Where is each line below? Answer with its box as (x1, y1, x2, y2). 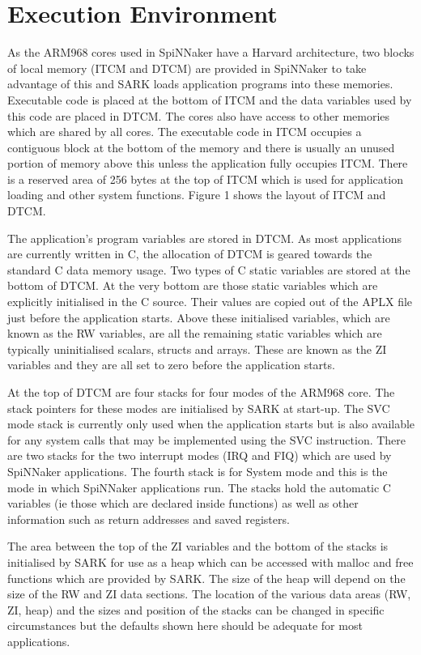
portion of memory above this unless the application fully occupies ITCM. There (7, 155, 408, 172)
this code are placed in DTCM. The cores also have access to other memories (7, 107, 390, 124)
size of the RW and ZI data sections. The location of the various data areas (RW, (7, 585, 411, 602)
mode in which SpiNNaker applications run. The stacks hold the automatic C (7, 478, 391, 496)
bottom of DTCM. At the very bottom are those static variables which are (7, 277, 378, 294)
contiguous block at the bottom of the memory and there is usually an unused (7, 138, 395, 155)
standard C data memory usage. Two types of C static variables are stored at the (7, 261, 410, 278)
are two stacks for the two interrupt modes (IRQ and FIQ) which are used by (7, 447, 392, 464)
